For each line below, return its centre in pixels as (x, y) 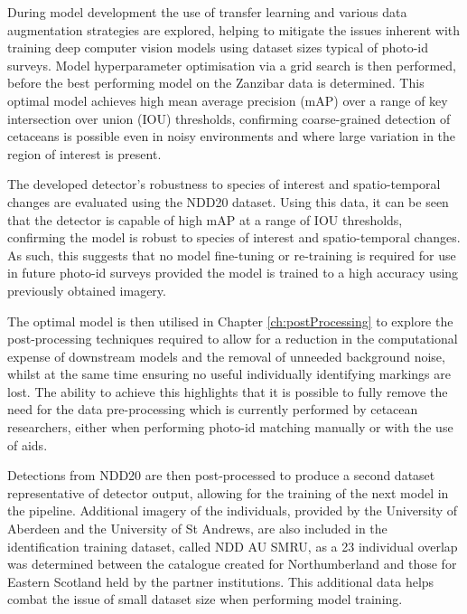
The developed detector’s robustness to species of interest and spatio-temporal (224, 184)
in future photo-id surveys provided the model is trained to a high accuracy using (233, 273)
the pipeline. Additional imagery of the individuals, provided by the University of (233, 510)
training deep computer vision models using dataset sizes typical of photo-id (218, 47)
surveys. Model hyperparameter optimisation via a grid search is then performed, (232, 65)
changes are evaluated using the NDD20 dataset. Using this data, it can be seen (228, 201)
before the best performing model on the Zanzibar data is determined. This (216, 83)
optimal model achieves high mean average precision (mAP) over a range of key (228, 100)
